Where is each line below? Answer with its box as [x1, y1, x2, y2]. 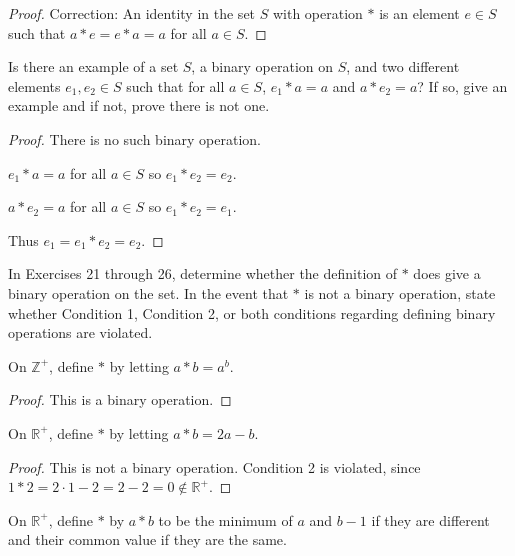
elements [8, 75, 61, 96]
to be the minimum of [158, 509, 293, 530]
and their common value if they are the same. [8, 529, 287, 550]
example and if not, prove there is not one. [8, 95, 270, 116]
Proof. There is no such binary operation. [8, 128, 262, 149]
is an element [379, 3, 460, 23]
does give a [413, 263, 481, 284]
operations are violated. [8, 322, 153, 343]
